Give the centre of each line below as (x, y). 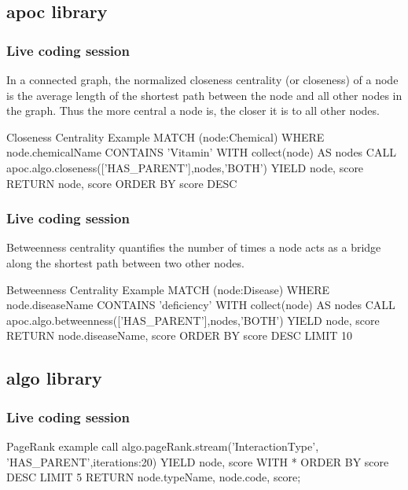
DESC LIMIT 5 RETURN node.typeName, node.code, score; (154, 477)
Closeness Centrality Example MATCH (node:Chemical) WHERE (165, 136)
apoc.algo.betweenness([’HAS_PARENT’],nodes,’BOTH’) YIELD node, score (193, 320)
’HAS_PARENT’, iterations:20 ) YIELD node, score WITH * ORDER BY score (198, 461)
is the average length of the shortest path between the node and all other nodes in (204, 95)
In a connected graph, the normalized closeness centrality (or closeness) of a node (202, 79)
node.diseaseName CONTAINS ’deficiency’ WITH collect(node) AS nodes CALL (201, 305)
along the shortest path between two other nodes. (125, 262)
